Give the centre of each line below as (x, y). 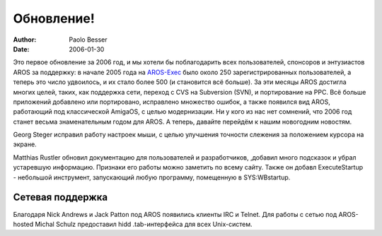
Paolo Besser (88, 40)
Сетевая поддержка (60, 197)
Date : (21, 49)
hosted (23, 224)
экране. (25, 144)
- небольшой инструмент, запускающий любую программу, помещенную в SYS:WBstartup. (152, 177)
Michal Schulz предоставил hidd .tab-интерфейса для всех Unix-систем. (144, 224)
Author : (25, 40)
